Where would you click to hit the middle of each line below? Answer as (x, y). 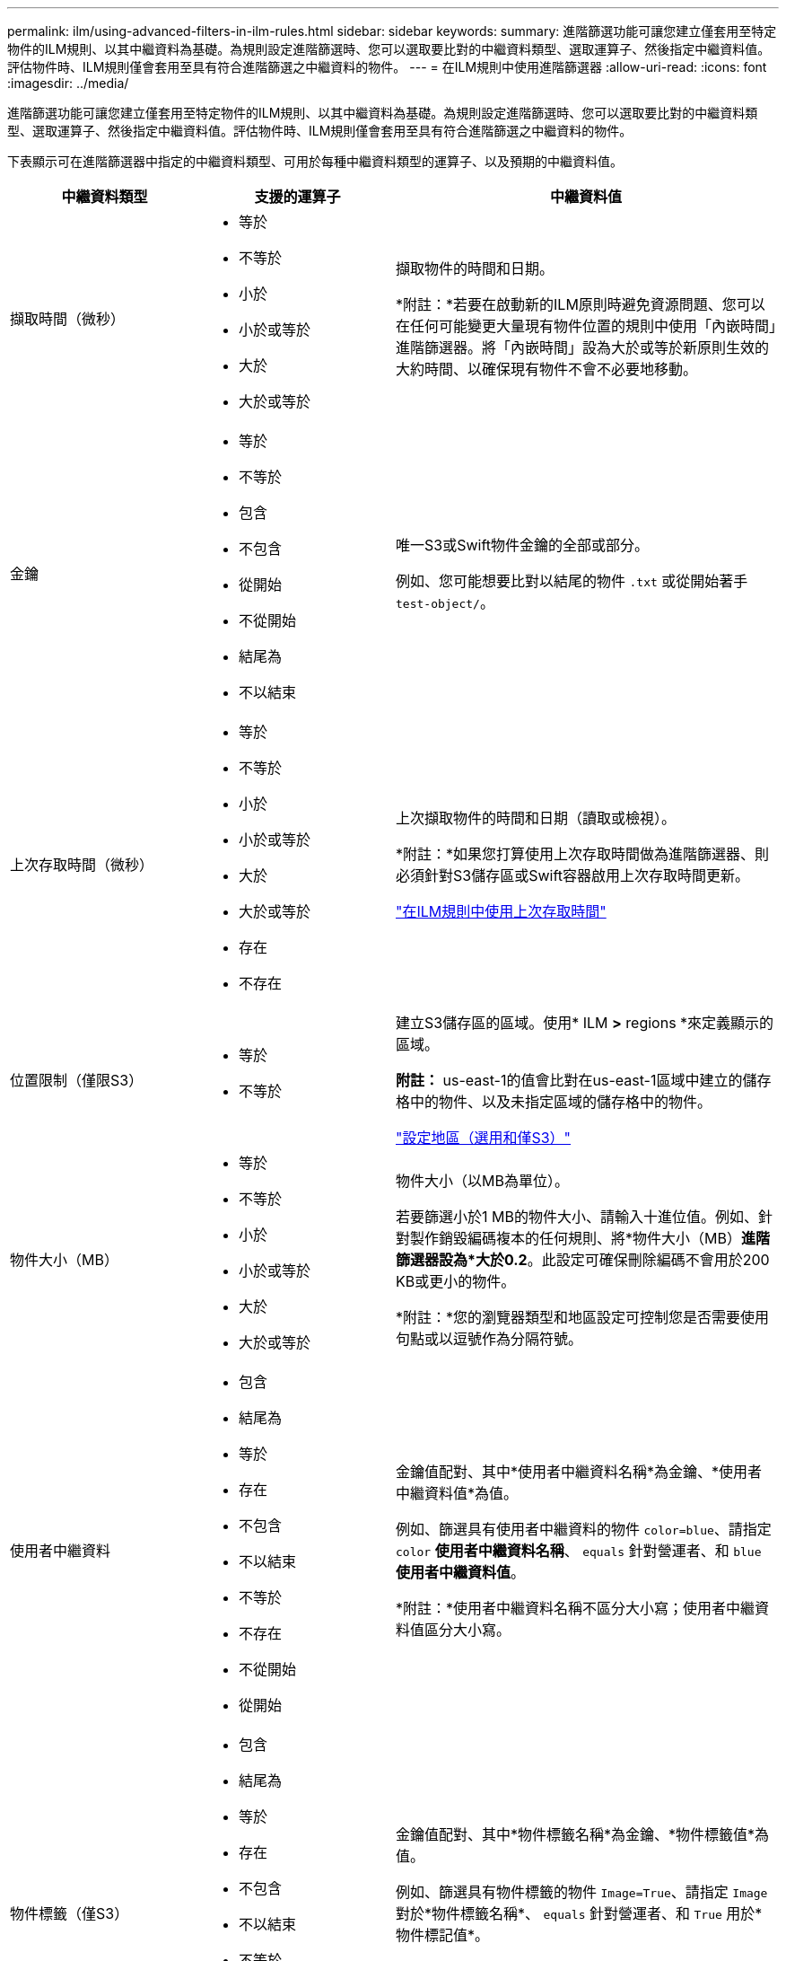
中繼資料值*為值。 (457, 1493)
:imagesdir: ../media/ (68, 83)
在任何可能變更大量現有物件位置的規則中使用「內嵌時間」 (586, 326)
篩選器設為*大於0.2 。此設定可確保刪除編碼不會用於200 (583, 1260)
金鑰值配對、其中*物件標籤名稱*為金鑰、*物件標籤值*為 (583, 1834)
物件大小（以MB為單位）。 (482, 1181)
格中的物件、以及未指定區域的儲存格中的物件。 (554, 1102)
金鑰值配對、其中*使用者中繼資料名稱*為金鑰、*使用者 (579, 1472)
